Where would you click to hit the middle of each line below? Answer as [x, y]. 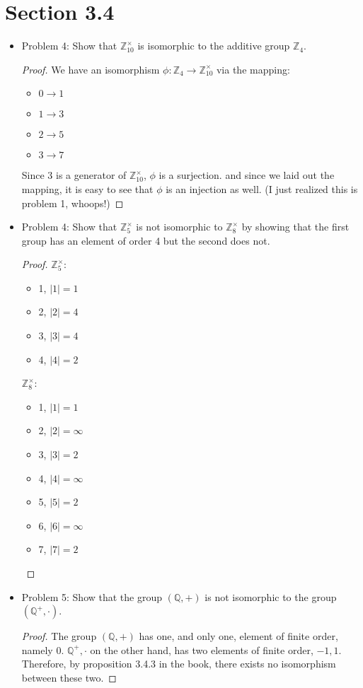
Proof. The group [59, 636]
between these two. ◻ [69, 677]
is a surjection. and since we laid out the [247, 175]
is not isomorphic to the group [271, 596]
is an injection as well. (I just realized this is [262, 188]
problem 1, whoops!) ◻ [73, 203]
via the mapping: [253, 69]
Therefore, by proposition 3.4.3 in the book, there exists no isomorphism [179, 664]
